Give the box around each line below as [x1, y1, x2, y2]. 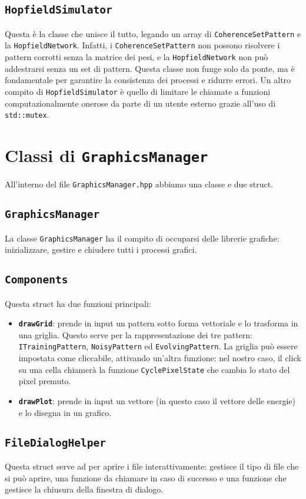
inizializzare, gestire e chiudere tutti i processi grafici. [5, 243, 197, 256]
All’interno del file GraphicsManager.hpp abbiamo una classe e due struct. [5, 178, 274, 190]
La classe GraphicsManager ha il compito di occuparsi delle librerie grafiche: [5, 232, 280, 244]
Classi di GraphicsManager [5, 143, 208, 167]
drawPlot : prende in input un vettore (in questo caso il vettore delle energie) [18, 394, 295, 407]
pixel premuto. [18, 375, 71, 387]
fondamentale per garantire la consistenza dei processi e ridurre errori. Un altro [5, 74, 291, 86]
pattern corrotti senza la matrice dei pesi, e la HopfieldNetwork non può [5, 51, 268, 63]
